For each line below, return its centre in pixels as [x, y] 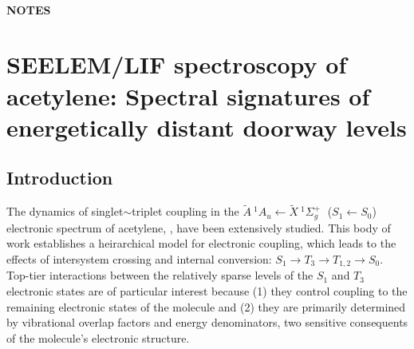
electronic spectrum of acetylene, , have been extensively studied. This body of [199, 227]
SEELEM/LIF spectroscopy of [177, 64]
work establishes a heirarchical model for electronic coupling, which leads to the [201, 243]
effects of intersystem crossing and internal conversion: [139, 259]
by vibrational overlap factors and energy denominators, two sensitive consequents [207, 322]
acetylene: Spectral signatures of [188, 95]
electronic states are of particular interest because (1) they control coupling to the [207, 291]
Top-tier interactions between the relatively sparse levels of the [160, 275]
